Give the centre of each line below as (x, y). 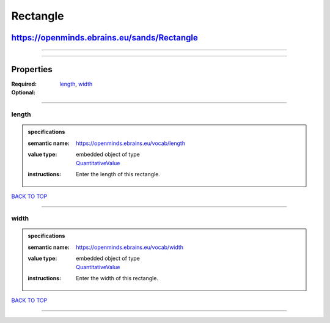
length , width (76, 84)
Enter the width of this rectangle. (117, 278)
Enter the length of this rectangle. (118, 174)
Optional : (24, 92)
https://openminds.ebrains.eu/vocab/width (130, 247)
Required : (24, 84)
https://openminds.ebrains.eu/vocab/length (131, 143)
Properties (32, 69)
